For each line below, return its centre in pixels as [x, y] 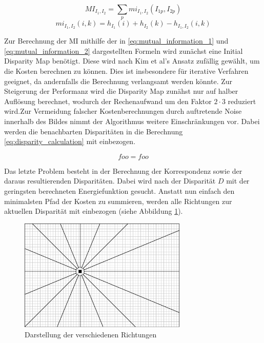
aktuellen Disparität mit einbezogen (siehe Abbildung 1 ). [94, 211]
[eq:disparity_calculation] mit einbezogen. [70, 141]
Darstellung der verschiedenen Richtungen [91, 334]
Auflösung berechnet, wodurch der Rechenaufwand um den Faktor [108, 101]
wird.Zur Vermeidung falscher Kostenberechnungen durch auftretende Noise [123, 111]
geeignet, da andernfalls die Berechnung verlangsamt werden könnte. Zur [118, 81]
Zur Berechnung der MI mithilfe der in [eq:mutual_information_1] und [116, 41]
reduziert [242, 101]
